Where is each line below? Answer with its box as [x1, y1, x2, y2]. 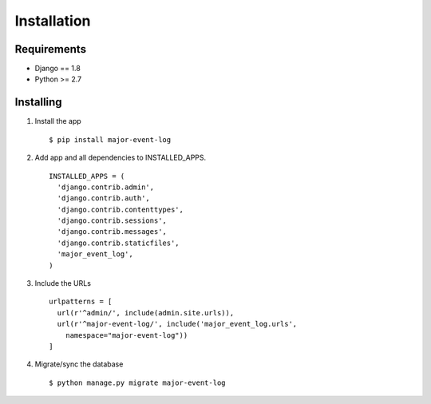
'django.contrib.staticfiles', [57, 238, 180, 248]
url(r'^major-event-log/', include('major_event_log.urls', [57, 319, 298, 329]
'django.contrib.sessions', [57, 216, 168, 225]
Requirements [14, 42, 87, 56]
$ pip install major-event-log [49, 135, 172, 144]
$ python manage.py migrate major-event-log [49, 378, 227, 387]
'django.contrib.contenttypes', [57, 204, 184, 214]
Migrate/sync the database [34, 359, 124, 369]
